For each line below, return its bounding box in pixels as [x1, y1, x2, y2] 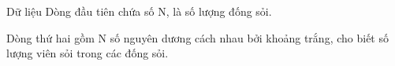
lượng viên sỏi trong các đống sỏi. [6, 45, 169, 61]
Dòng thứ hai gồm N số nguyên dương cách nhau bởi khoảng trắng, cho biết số [6, 29, 389, 46]
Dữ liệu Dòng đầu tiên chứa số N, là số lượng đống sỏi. [6, 3, 272, 19]
